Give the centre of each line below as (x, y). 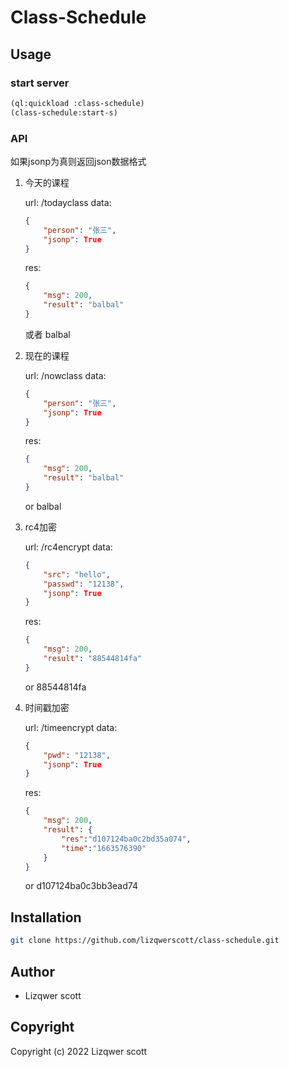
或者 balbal (47, 334)
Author (32, 971)
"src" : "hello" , (77, 574)
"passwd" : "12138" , (84, 584)
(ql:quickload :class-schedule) (77, 103)
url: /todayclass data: (68, 202)
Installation (46, 917)
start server (40, 83)
